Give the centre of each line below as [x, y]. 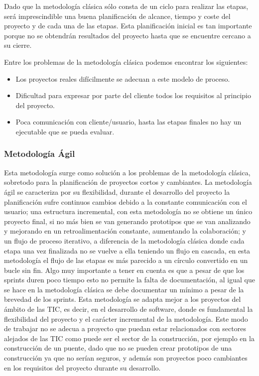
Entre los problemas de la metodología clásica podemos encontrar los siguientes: [126, 62]
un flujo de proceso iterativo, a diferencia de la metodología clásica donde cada [124, 240]
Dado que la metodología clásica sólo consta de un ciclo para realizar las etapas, [126, 6]
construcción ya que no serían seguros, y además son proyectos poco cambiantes [126, 358]
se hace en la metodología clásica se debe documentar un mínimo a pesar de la [124, 289]
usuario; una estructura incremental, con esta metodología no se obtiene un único [128, 211]
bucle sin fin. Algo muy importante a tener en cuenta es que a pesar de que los [124, 270]
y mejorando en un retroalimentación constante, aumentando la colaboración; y [125, 231]
